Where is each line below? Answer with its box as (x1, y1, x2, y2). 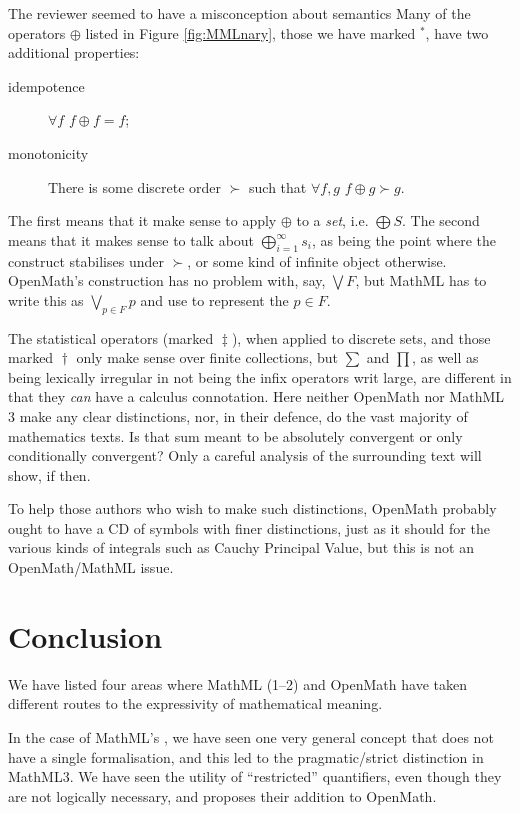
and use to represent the (140, 289, 289, 310)
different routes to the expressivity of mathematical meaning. (8, 693, 383, 714)
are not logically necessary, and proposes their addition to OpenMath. (8, 785, 437, 806)
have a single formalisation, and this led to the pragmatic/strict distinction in (8, 746, 484, 767)
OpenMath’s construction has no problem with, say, (8, 270, 326, 291)
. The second (402, 210, 480, 231)
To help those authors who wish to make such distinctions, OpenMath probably (8, 498, 497, 519)
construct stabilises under (8, 250, 164, 271)
